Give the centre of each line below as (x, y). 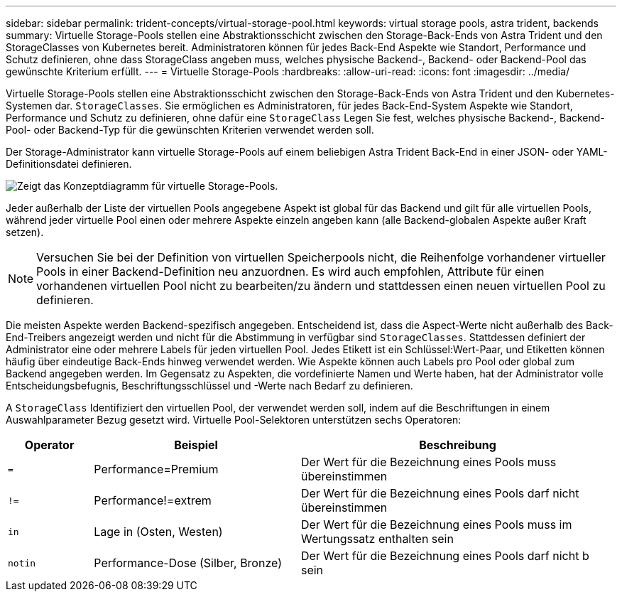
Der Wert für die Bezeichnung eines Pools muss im (436, 525)
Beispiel (196, 445)
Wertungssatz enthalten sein (377, 539)
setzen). (25, 232)
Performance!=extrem (153, 500)
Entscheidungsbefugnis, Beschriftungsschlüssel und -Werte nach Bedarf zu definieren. (209, 386)
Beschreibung (458, 445)
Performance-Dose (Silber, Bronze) (188, 563)
